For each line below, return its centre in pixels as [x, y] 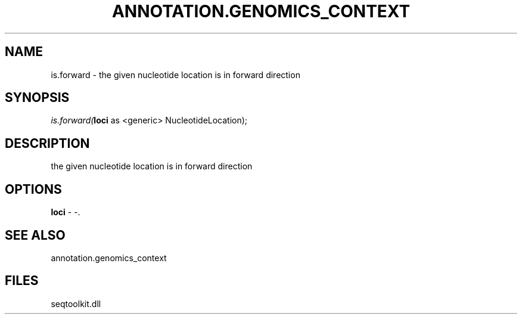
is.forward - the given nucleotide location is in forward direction [175, 75]
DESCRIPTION [47, 143]
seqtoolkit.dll [76, 303]
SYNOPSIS [37, 98]
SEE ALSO [35, 235]
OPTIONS [33, 189]
